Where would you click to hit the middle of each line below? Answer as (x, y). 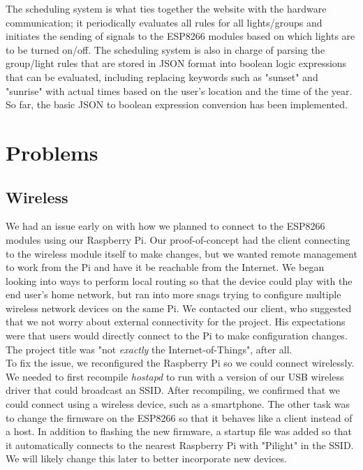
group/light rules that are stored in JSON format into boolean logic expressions (176, 63)
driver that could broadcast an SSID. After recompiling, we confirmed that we (173, 390)
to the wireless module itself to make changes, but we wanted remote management (181, 253)
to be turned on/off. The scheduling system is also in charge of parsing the (165, 49)
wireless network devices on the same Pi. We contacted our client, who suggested (179, 308)
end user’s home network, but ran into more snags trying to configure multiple (173, 294)
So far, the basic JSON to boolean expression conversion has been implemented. (177, 104)
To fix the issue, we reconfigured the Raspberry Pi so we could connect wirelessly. (180, 363)
